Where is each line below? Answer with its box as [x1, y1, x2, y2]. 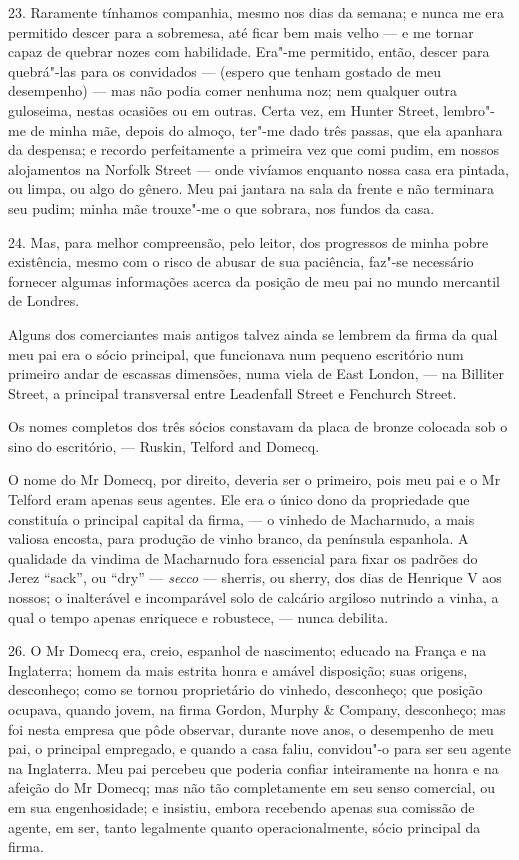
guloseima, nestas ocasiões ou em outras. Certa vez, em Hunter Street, [8, 99, 439, 120]
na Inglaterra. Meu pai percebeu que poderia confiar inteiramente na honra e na [8, 757, 499, 778]
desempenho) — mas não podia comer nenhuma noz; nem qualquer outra [8, 80, 458, 101]
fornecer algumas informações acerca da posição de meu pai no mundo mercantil [8, 270, 500, 291]
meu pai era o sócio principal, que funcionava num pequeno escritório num [8, 343, 464, 364]
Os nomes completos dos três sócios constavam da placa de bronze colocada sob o [8, 416, 508, 437]
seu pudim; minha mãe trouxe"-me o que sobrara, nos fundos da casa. [8, 197, 435, 218]
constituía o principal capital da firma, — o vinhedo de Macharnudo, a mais [8, 508, 475, 529]
